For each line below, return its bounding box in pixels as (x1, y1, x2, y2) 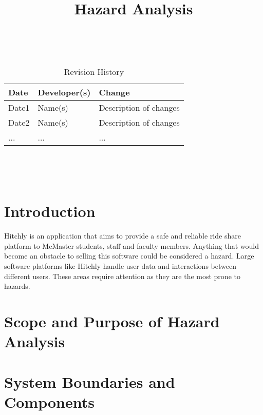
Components (4, 391, 95, 412)
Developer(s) (37, 86, 91, 98)
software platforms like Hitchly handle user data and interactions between (4, 261, 236, 271)
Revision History (64, 65, 124, 77)
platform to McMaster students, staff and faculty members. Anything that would (4, 240, 259, 251)
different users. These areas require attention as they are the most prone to (4, 270, 240, 281)
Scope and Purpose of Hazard (4, 311, 220, 332)
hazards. (4, 281, 30, 291)
